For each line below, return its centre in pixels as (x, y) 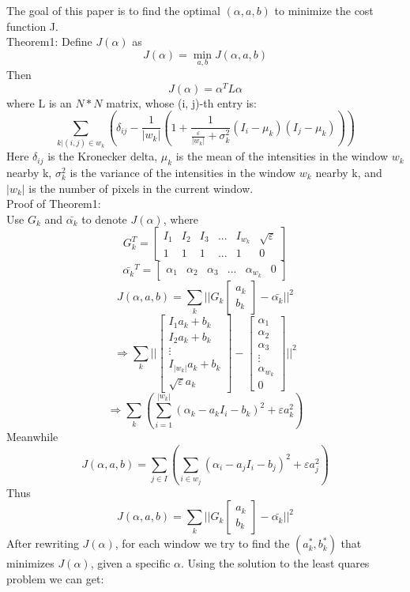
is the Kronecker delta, (103, 156)
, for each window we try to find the (202, 543)
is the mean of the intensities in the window (282, 156)
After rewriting (43, 543)
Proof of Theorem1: (54, 204)
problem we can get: (55, 578)
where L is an (39, 102)
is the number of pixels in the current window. (141, 188)
